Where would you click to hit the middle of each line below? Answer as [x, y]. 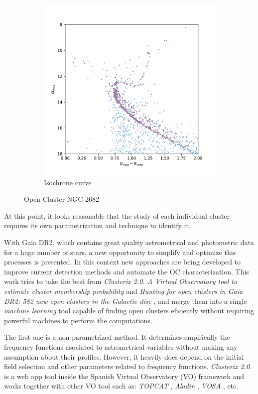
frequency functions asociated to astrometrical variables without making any [121, 346]
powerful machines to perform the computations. [78, 320]
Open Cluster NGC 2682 [62, 199]
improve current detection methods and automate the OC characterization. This [127, 271]
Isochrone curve [68, 182]
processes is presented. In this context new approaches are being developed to [123, 262]
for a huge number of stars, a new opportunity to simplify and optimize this [120, 252]
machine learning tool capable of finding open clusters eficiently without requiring [129, 311]
